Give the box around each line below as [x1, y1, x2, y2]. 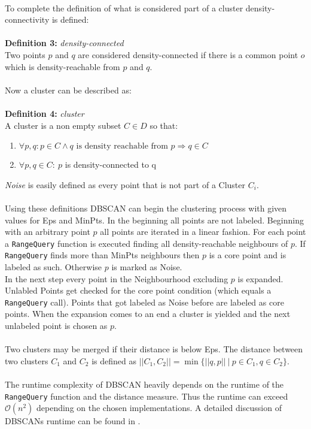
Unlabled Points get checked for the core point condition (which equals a [5, 284, 272, 297]
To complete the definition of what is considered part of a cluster [5, 1, 243, 14]
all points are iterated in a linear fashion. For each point [100, 225, 306, 238]
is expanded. [237, 272, 283, 285]
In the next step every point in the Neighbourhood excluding [5, 272, 228, 285]
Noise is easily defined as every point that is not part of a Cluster [5, 178, 246, 191]
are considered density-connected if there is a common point [78, 48, 298, 61]
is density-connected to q [65, 158, 156, 171]
